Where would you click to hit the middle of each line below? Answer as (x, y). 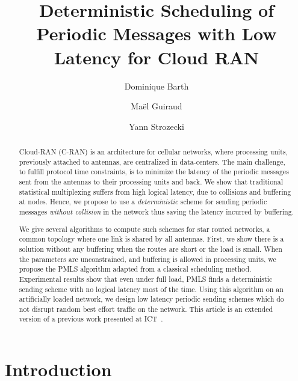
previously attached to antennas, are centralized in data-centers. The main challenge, (152, 161)
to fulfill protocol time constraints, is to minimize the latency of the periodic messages (154, 172)
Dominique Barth (157, 86)
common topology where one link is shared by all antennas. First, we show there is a (151, 239)
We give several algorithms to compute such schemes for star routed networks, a (144, 229)
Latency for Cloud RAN (157, 57)
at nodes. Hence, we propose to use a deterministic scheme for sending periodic (143, 202)
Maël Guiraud (157, 106)
